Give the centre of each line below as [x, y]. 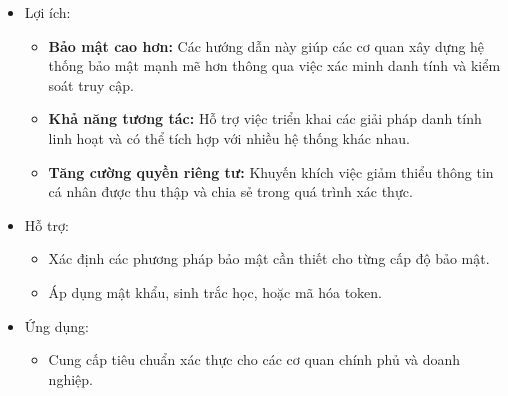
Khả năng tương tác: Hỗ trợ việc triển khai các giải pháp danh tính [265, 118]
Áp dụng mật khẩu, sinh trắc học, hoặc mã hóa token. [215, 291]
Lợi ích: [47, 12]
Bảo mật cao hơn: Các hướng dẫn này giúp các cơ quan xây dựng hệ [266, 45]
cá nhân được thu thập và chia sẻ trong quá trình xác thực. [230, 191]
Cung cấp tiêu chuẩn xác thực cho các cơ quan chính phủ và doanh [254, 359]
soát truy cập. [91, 84]
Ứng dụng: [56, 325]
